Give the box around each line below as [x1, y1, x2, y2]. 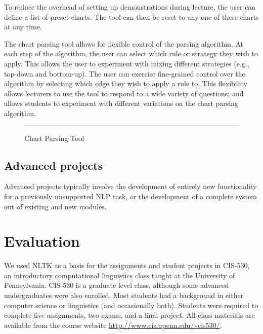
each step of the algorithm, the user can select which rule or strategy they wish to [4, 48, 258, 59]
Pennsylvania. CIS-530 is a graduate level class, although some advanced [4, 280, 229, 290]
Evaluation [4, 231, 80, 251]
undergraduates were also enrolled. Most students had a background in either [4, 290, 244, 301]
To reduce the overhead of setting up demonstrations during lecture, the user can [4, 2, 256, 12]
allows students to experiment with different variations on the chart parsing [4, 98, 238, 108]
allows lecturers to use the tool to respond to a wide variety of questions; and [4, 88, 244, 98]
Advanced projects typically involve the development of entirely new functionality [4, 181, 257, 192]
